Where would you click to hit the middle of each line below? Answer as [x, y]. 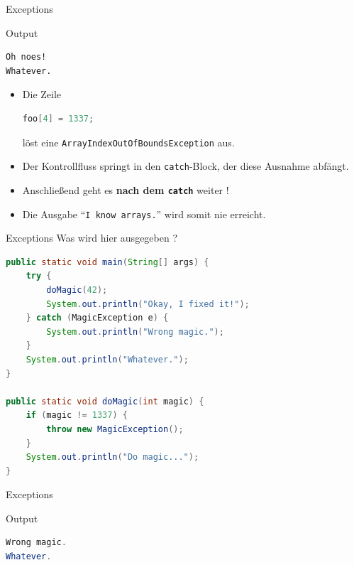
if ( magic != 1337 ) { [77, 415]
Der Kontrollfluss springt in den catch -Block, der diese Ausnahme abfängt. [186, 166]
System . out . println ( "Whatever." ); [107, 359]
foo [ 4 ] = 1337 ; [58, 118]
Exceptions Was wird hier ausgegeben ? [92, 238]
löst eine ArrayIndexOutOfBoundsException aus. [128, 142]
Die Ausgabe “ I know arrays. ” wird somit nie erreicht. [144, 214]
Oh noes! [26, 57]
